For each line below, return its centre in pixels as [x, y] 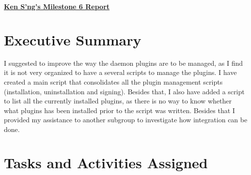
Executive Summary [73, 39]
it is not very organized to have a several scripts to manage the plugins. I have [120, 72]
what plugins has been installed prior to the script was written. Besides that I [119, 110]
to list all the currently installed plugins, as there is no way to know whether [118, 101]
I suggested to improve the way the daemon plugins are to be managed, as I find [124, 63]
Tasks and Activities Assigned [106, 162]
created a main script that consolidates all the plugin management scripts [113, 81]
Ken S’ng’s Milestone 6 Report [57, 6]
